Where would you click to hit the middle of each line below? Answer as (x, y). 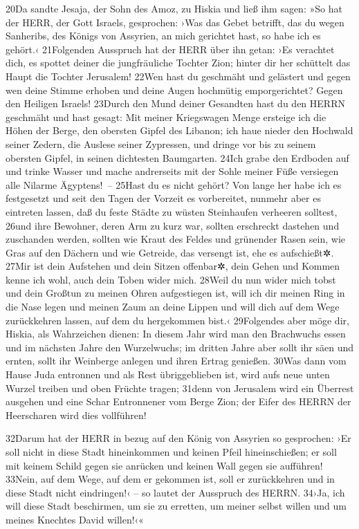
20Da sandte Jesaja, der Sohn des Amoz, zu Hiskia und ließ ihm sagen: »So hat (174, 8)
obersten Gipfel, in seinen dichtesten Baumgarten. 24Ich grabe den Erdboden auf (177, 157)
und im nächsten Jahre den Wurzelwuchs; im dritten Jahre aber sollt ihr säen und (180, 347)
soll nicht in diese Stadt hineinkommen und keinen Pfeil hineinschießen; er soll (171, 452)
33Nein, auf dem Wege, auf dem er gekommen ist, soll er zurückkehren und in (170, 479)
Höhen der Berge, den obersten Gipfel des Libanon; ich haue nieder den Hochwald (179, 130)
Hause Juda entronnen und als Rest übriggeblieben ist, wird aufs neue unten (168, 374)
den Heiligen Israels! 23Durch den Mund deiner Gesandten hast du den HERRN (175, 103)
